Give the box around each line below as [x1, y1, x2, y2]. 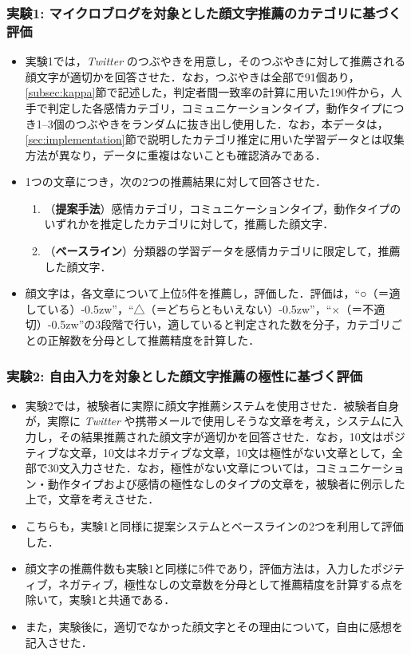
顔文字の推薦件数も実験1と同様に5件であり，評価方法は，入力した [25, 560, 371, 577]
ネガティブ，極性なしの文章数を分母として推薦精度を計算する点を [58, 575, 404, 592]
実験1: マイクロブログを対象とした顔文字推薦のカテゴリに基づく [6, 2, 401, 22]
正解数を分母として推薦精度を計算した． [47, 332, 260, 349]
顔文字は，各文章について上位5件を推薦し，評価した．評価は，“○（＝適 [25, 285, 401, 302]
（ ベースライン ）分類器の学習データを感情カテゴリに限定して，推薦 [44, 243, 401, 259]
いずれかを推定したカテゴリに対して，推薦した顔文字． [44, 215, 334, 232]
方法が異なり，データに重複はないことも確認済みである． [25, 146, 326, 163]
